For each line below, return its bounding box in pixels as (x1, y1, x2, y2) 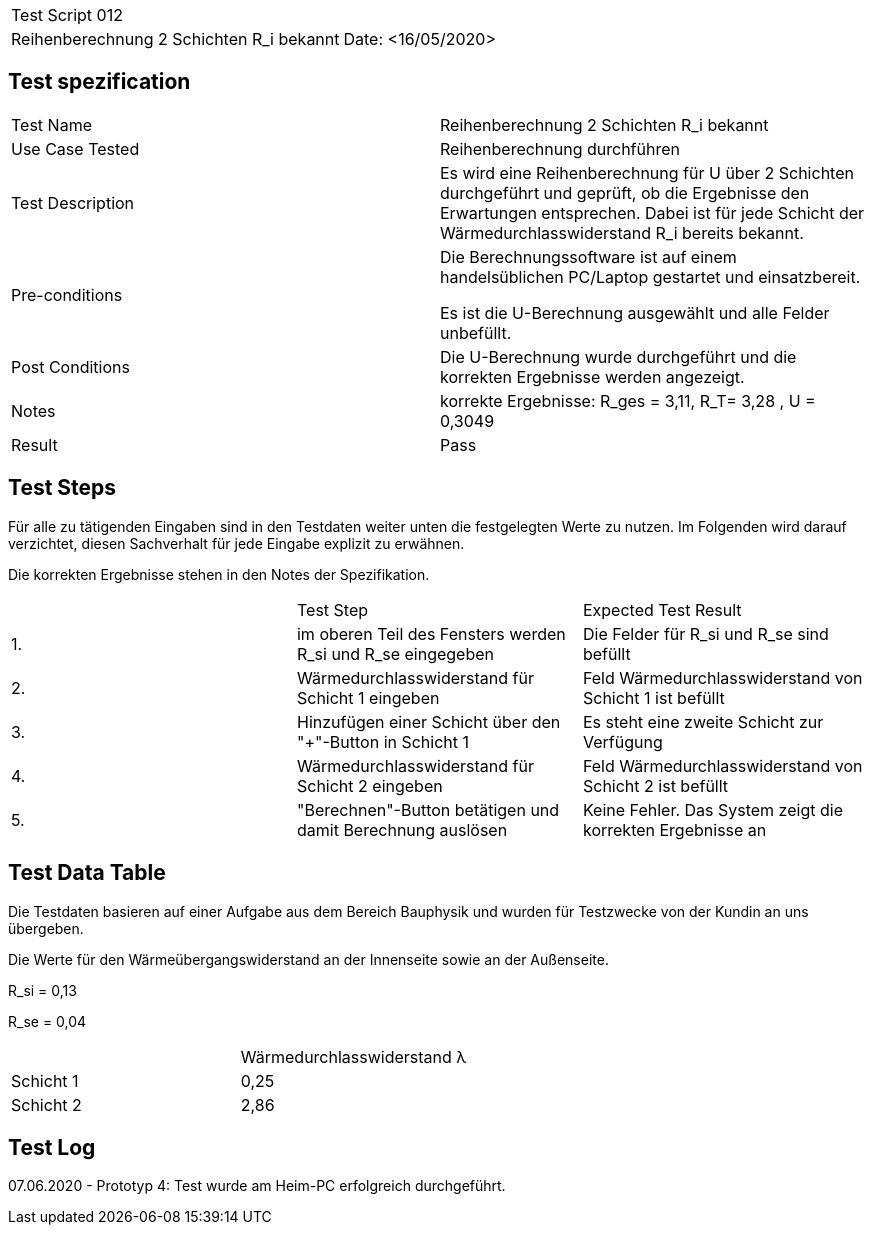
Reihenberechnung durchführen (440, 138, 680, 159)
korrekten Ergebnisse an (582, 819, 767, 840)
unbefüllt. (440, 322, 512, 343)
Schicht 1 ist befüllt (582, 687, 725, 708)
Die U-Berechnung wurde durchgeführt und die (440, 346, 797, 367)
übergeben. (8, 919, 84, 937)
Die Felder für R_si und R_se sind (582, 623, 829, 644)
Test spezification (8, 69, 191, 95)
